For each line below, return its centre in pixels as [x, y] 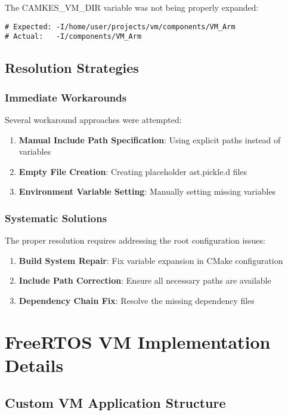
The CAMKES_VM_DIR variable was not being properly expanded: [132, 7]
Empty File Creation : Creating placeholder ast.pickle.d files [133, 171]
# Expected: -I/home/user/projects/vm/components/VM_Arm [120, 27]
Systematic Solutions [56, 218]
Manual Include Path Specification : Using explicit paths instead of [150, 139]
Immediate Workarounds [66, 97]
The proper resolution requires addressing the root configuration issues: [135, 240]
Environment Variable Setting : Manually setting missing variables [147, 191]
